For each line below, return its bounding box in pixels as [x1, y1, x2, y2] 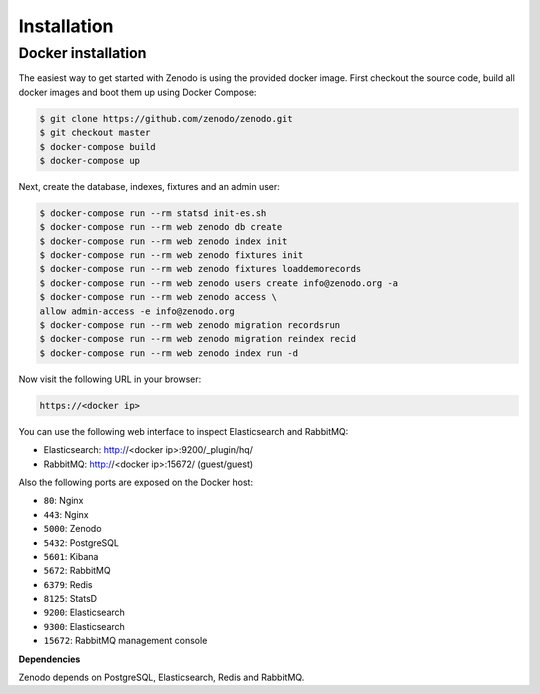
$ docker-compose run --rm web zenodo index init [39, 235, 288, 247]
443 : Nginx [43, 508, 89, 520]
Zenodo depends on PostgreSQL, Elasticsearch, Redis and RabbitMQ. [18, 671, 305, 684]
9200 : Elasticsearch [43, 606, 125, 619]
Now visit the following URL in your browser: [18, 373, 202, 385]
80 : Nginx [43, 495, 84, 507]
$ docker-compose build [39, 141, 157, 152]
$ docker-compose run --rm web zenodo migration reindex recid [39, 333, 357, 345]
